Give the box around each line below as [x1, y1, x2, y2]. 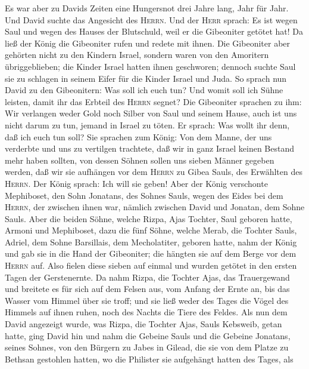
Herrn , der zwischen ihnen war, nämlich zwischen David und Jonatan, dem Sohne [5, 201, 305, 213]
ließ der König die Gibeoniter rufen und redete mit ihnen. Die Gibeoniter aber [5, 36, 291, 49]
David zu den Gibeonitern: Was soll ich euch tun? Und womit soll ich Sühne [5, 84, 283, 96]
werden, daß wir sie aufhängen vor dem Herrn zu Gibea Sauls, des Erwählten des [5, 165, 302, 178]
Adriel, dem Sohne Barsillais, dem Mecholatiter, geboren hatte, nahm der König [5, 235, 297, 248]
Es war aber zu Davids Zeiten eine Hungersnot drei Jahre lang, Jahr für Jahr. [5, 2, 289, 14]
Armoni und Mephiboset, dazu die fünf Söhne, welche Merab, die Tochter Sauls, [5, 224, 297, 236]
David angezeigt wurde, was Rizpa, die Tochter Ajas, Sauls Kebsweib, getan [5, 318, 282, 330]
